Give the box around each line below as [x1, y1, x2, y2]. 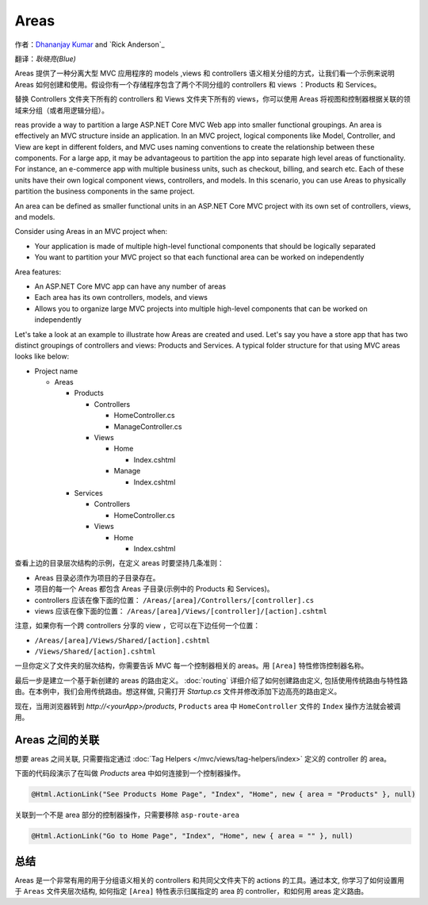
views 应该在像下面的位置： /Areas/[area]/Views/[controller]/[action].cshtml [34, 606, 328, 615]
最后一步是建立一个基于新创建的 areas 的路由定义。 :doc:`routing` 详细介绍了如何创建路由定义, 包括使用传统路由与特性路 [14, 675, 408, 685]
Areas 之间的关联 [14, 733, 100, 746]
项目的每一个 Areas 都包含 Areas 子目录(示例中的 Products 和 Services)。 [34, 584, 274, 594]
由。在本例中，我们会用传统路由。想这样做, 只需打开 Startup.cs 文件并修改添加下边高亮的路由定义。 [14, 687, 342, 696]
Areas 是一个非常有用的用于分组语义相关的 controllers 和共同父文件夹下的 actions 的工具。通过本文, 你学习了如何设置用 [14, 875, 405, 884]
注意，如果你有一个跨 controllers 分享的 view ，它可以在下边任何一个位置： [14, 621, 261, 631]
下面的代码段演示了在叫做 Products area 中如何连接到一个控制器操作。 [14, 769, 245, 778]
